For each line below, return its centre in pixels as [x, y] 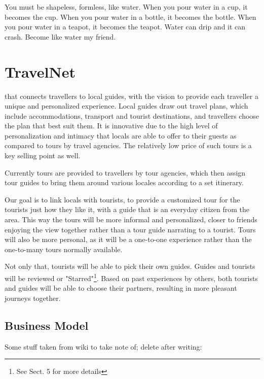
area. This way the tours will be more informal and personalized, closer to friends [131, 219]
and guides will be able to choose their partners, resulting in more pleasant [121, 288]
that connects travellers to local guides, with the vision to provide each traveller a [131, 96]
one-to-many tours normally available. [64, 249]
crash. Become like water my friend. [60, 36]
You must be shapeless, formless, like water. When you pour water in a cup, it [126, 7]
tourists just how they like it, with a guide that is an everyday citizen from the [127, 209]
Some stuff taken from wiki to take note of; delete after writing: [103, 346]
